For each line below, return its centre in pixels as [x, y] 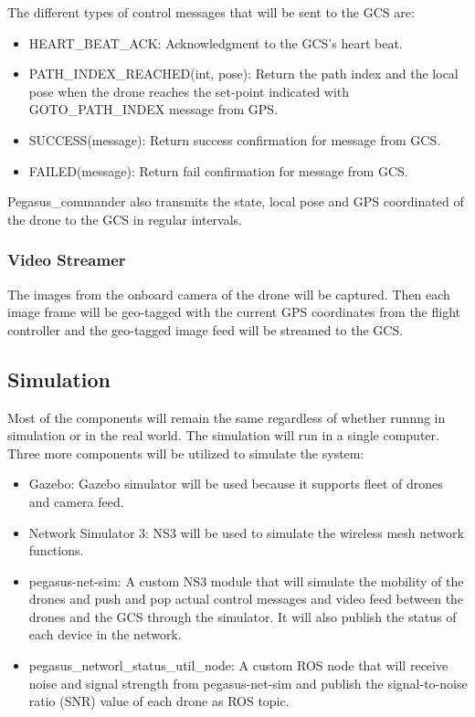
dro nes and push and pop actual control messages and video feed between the [246, 599]
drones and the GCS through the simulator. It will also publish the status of [243, 616]
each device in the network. [105, 634]
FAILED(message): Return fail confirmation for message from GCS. [218, 170]
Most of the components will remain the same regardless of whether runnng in [227, 417]
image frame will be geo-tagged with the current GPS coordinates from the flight [234, 312]
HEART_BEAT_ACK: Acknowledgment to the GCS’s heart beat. [216, 42]
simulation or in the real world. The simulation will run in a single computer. [223, 435]
